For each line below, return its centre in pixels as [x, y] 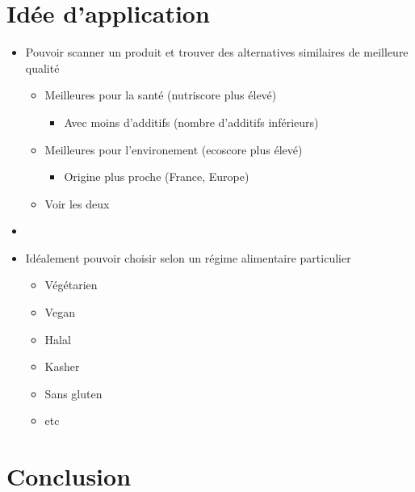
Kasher [62, 366]
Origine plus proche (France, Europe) [157, 177]
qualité [42, 67]
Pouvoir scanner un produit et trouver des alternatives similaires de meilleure [217, 52]
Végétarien [71, 285]
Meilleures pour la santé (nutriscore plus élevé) [161, 95]
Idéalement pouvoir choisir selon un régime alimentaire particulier [188, 257]
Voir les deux [77, 203]
